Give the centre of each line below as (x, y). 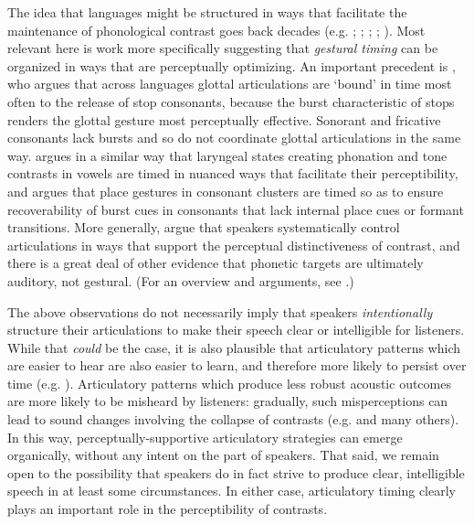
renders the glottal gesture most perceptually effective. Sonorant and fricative (224, 119)
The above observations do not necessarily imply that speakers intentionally (220, 311)
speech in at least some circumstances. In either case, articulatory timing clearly (232, 491)
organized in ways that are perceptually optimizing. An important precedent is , (232, 65)
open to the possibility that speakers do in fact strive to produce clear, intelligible (236, 472)
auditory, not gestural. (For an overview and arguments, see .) (181, 280)
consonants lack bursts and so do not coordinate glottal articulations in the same (234, 138)
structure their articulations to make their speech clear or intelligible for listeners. (236, 330)
